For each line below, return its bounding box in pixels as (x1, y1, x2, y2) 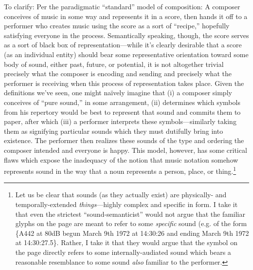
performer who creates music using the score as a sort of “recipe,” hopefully (4, 21, 230, 31)
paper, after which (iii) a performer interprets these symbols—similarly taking (4, 116, 236, 126)
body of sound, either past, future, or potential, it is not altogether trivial (4, 59, 224, 69)
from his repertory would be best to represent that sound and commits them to (4, 106, 241, 117)
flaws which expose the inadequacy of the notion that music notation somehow (4, 154, 238, 165)
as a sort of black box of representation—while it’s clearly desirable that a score (4, 40, 242, 50)
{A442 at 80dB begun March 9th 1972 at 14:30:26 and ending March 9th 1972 (15, 228, 249, 238)
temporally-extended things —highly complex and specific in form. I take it (15, 199, 238, 209)
